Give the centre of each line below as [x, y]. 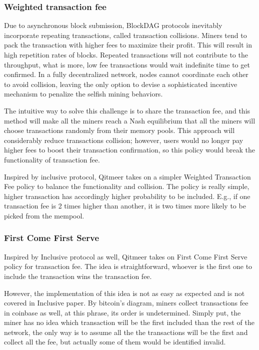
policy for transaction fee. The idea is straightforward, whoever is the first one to [128, 266]
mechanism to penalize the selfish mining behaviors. [83, 94]
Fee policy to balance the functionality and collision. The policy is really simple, [127, 186]
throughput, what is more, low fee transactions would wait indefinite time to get [127, 64]
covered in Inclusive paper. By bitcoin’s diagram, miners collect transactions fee [126, 303]
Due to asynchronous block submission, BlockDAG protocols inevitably [113, 25]
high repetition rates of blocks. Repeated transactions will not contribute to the [126, 54]
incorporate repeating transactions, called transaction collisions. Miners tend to [125, 35]
